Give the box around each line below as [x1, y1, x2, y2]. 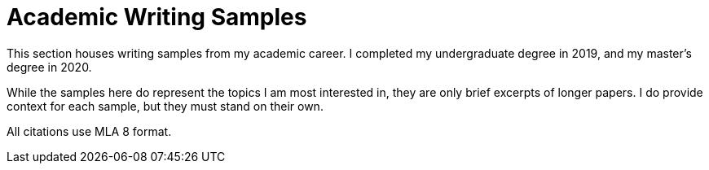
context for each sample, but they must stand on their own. [7, 98, 324, 113]
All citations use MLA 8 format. [7, 124, 172, 138]
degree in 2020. [7, 59, 92, 74]
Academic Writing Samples [7, 3, 307, 31]
